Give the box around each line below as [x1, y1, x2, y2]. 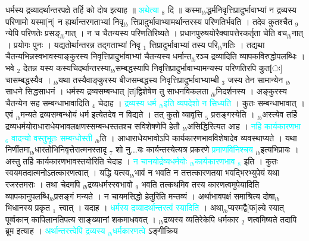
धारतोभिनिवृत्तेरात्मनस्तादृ [35, 143, 107, 156]
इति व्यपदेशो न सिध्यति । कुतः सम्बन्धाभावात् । [164, 96, 305, 109]
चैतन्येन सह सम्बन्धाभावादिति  [5, 96, 92, 109]
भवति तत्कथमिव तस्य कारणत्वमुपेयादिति [141, 177, 260, 190]
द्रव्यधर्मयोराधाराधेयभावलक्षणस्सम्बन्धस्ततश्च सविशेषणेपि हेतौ [5, 119, 180, 132]
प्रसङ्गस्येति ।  [211, 108, 258, 120]
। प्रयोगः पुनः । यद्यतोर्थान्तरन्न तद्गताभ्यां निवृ [5, 38, 141, 50]
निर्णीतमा [5, 143, 30, 156]
